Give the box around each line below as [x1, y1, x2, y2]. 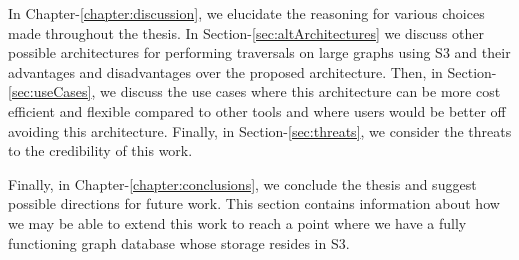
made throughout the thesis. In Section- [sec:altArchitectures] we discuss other [8, 22, 484, 43]
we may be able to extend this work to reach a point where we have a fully [8, 212, 467, 233]
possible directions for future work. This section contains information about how [8, 193, 500, 214]
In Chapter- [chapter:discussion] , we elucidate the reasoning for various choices [8, 3, 485, 23]
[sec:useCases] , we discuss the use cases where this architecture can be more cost [8, 81, 501, 102]
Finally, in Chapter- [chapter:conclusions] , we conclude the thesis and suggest [8, 173, 477, 194]
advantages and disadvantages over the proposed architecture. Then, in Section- [8, 61, 497, 82]
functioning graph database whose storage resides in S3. [8, 232, 350, 253]
